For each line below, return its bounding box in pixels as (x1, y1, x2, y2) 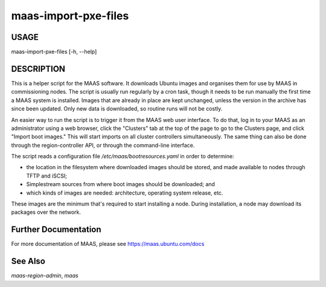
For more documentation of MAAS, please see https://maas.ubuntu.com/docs (11, 240, 205, 248)
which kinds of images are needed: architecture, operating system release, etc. (26, 189, 223, 196)
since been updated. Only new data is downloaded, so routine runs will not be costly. (11, 105, 223, 112)
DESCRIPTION (11, 63, 66, 74)
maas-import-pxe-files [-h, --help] (11, 48, 97, 56)
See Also (11, 256, 45, 266)
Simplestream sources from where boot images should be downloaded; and (26, 181, 216, 188)
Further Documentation (11, 224, 102, 235)
